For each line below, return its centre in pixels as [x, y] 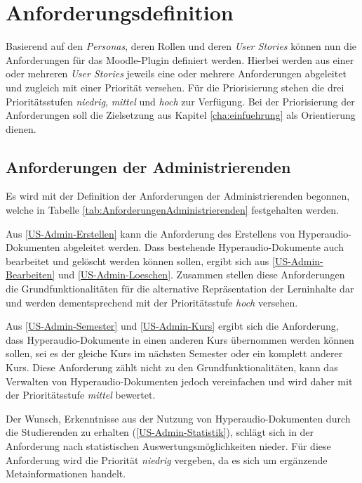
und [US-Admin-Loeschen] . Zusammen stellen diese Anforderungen [201, 275]
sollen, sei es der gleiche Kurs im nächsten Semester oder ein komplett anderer [174, 353]
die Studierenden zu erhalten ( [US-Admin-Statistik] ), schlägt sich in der [160, 432]
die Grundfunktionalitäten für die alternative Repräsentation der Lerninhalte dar [180, 289]
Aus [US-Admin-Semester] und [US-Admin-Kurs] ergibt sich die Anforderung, [172, 326]
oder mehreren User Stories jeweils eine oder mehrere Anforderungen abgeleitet [176, 73]
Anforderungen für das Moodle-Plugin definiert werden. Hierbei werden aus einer [180, 59]
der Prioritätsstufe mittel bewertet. [81, 395]
